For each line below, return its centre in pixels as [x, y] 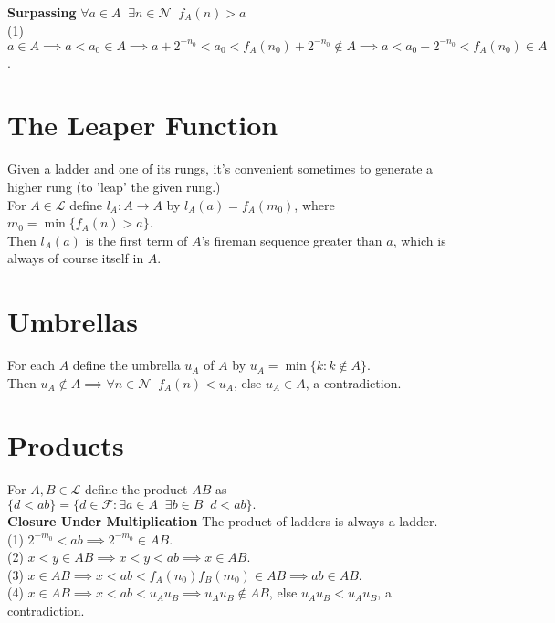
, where [314, 204]
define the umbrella [126, 365]
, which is [419, 240]
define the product [136, 489]
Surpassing [42, 12]
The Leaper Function [143, 125]
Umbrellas [73, 321]
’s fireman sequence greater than [292, 240]
